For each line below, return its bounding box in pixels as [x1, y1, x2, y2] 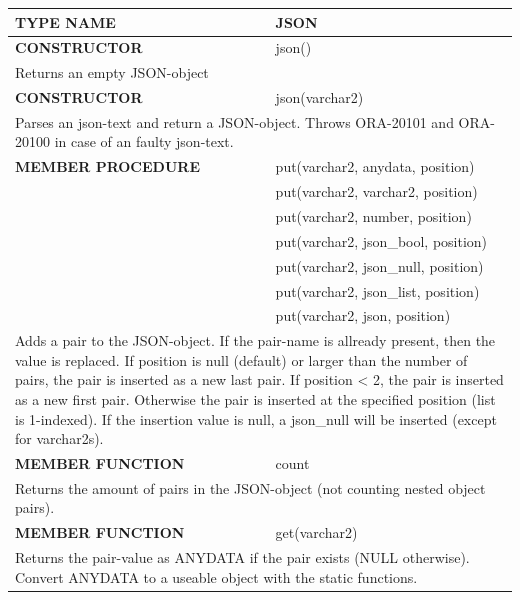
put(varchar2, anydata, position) [275, 156, 475, 177]
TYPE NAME [15, 11, 116, 32]
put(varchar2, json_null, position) [275, 255, 484, 276]
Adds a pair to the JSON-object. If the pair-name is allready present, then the [15, 330, 496, 351]
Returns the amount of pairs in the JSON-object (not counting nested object [15, 477, 486, 498]
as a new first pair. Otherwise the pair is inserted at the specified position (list [15, 389, 496, 409]
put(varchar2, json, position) [275, 305, 451, 326]
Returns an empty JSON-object [15, 62, 209, 83]
